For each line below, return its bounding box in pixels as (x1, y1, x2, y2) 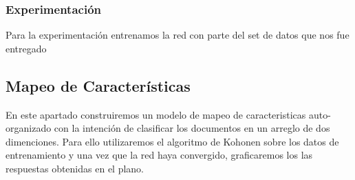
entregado (6, 41, 47, 55)
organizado (6, 121, 52, 135)
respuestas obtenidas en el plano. (6, 161, 144, 175)
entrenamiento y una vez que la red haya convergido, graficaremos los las (6, 148, 313, 162)
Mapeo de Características (6, 74, 191, 96)
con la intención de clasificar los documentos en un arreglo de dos (54, 121, 330, 135)
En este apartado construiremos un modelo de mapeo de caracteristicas (6, 107, 306, 121)
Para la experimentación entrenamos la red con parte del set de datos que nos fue (6, 28, 349, 42)
